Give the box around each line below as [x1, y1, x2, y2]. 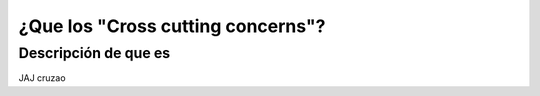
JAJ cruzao [18, 72, 66, 84]
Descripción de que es [18, 44, 171, 62]
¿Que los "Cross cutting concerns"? [18, 15, 326, 37]
